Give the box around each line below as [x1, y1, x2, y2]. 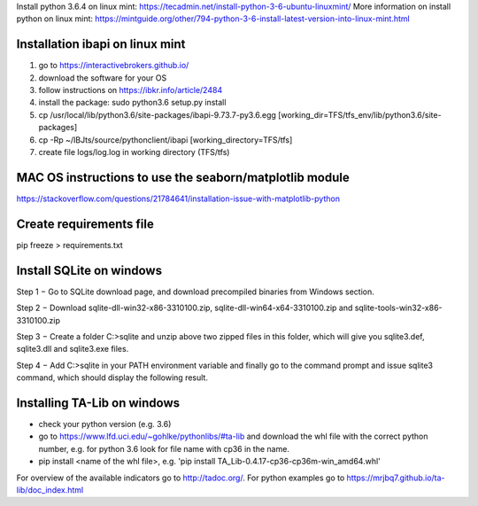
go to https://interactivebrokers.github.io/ [38, 60, 189, 71]
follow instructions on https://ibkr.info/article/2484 [38, 85, 223, 96]
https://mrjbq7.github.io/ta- [346, 472, 446, 483]
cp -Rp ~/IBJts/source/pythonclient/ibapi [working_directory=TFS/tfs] [38, 134, 293, 145]
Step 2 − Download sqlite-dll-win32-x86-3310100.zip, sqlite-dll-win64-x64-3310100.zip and [16, 302, 353, 314]
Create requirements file [16, 216, 154, 231]
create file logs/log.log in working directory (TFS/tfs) [38, 147, 230, 158]
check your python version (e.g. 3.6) [38, 419, 172, 429]
